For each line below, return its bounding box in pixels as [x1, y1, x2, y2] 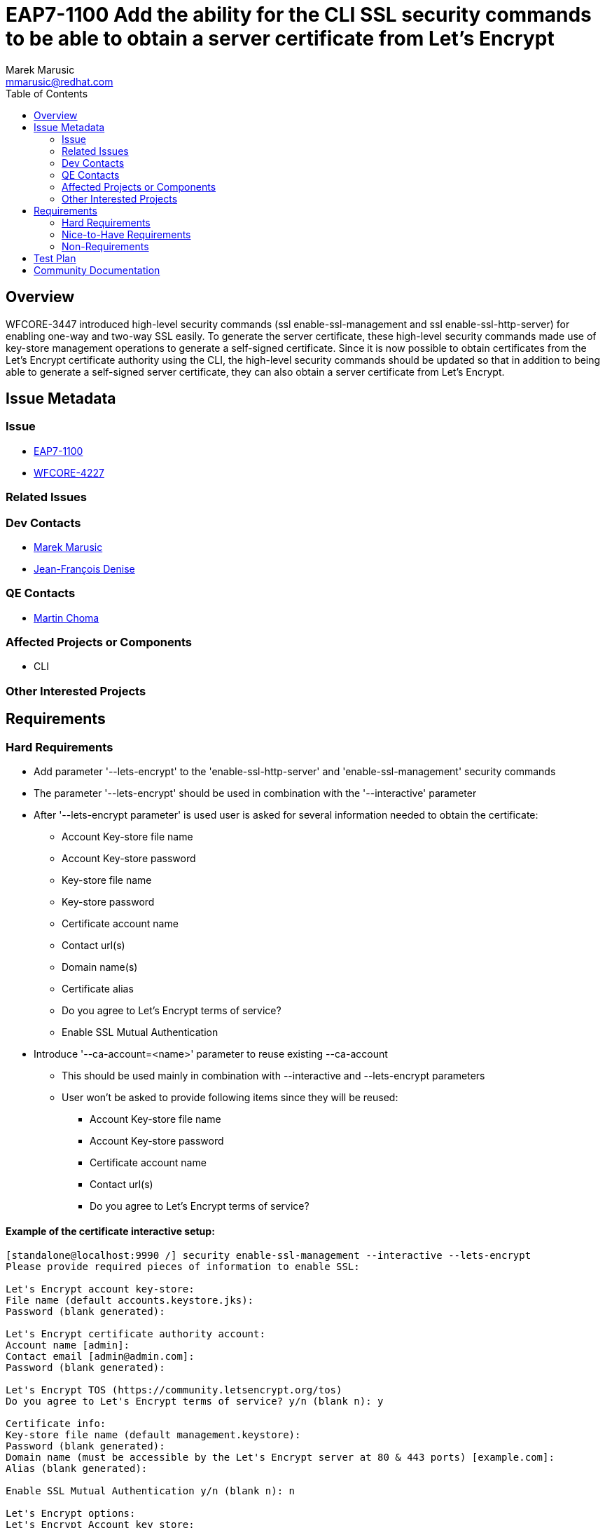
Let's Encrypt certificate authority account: [6, 1328, 265, 1340]
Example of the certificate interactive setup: [6, 1225, 215, 1237]
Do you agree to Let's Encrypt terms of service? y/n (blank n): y [6, 1396, 384, 1407]
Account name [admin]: [6, 1339, 130, 1351]
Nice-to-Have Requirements [62, 228, 191, 240]
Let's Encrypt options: [6, 1508, 136, 1520]
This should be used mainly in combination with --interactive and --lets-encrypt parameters [62, 1070, 485, 1082]
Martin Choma [34, 611, 99, 624]
